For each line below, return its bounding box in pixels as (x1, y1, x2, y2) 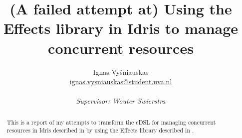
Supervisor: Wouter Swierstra (76, 96, 166, 106)
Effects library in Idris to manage (3, 18, 239, 38)
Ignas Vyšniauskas (93, 66, 149, 77)
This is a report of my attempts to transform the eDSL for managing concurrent (6, 118, 216, 126)
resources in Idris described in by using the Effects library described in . (6, 126, 194, 135)
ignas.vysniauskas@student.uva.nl (69, 76, 172, 87)
